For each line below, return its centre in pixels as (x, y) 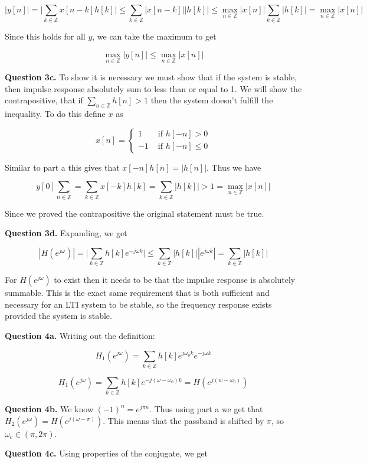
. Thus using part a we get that (206, 409)
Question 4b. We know (49, 409)
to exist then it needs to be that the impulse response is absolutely (175, 280)
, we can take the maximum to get (154, 36)
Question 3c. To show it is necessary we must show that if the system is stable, (151, 77)
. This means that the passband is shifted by (183, 420)
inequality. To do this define (55, 114)
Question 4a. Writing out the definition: (80, 335)
